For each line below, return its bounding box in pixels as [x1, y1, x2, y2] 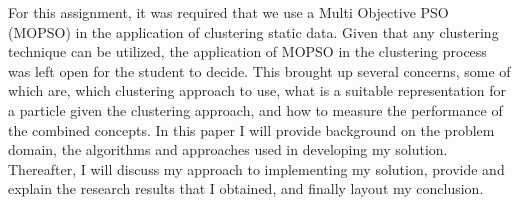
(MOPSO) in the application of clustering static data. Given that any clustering [8, 21, 499, 42]
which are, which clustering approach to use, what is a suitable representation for [8, 80, 507, 101]
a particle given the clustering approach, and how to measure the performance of [8, 99, 503, 120]
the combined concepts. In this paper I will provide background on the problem [8, 119, 495, 140]
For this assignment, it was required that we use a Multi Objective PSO [8, 2, 449, 22]
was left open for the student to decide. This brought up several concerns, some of [8, 60, 511, 81]
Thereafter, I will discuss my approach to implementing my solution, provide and [8, 158, 505, 179]
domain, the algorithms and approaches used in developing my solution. [8, 139, 448, 160]
